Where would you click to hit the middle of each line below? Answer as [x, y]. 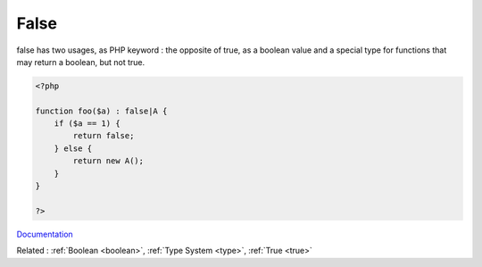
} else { [73, 148]
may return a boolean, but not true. [81, 62]
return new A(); [108, 161]
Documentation [45, 234]
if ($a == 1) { [87, 124]
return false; [104, 136]
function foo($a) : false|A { [101, 111]
